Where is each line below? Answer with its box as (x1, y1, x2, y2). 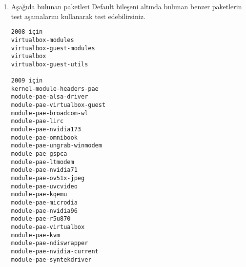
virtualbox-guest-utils (11, 61, 88, 68)
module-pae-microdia (11, 199, 78, 206)
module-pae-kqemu (11, 191, 67, 198)
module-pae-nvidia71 (11, 166, 78, 174)
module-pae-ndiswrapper (11, 240, 88, 247)
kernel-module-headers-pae (11, 85, 99, 92)
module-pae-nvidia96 (11, 207, 78, 214)
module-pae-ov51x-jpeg (11, 175, 85, 182)
